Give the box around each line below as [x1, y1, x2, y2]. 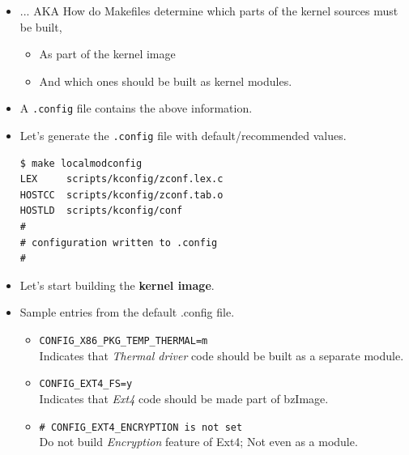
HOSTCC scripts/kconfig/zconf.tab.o [19, 189, 224, 201]
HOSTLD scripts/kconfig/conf [19, 205, 183, 217]
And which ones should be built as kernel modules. [39, 72, 292, 89]
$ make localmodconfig [19, 157, 143, 169]
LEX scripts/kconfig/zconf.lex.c [19, 173, 224, 185]
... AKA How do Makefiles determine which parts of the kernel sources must [19, 2, 398, 19]
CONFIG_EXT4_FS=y [39, 378, 133, 390]
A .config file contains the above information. [19, 100, 253, 117]
